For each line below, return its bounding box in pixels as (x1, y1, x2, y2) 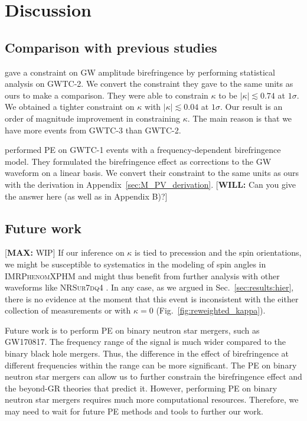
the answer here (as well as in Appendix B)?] (5, 190, 168, 202)
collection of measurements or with (5, 304, 131, 316)
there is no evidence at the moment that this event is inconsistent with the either (5, 292, 299, 305)
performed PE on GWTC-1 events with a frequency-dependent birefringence (5, 143, 281, 156)
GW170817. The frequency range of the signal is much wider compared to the (5, 335, 286, 348)
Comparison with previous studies (5, 38, 217, 56)
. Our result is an (220, 100, 283, 113)
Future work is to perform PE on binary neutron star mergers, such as (5, 324, 260, 336)
